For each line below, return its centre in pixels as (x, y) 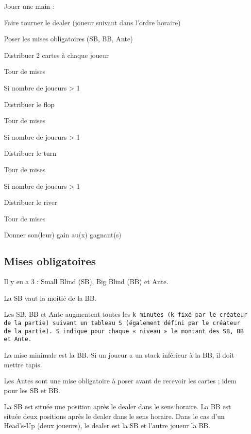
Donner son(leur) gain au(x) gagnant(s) (63, 235)
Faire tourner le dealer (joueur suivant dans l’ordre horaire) (92, 22)
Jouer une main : (29, 6)
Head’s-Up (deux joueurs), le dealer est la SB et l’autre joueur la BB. (107, 425)
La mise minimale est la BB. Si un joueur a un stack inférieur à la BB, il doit (119, 354)
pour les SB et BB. (32, 390)
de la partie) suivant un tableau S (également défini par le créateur (122, 323)
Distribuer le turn (30, 153)
